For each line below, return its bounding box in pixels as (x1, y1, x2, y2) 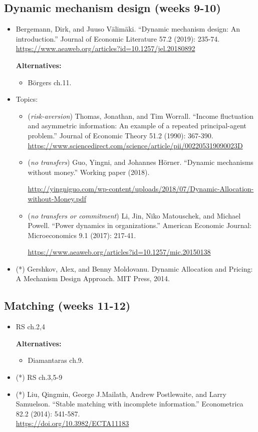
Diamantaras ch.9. (28, 355, 84, 365)
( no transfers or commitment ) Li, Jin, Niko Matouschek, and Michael (28, 210, 241, 221)
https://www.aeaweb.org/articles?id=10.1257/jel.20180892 (16, 43, 195, 54)
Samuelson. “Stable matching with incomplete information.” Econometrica (16, 398, 243, 409)
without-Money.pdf (28, 193, 86, 203)
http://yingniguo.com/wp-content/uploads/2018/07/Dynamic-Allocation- (28, 183, 254, 194)
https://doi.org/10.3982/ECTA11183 (16, 418, 129, 428)
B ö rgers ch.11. (28, 77, 72, 87)
